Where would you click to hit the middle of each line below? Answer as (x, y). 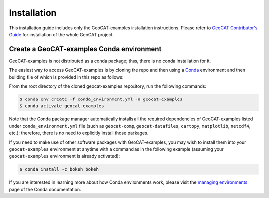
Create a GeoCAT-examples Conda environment (85, 49)
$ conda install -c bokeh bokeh (59, 169)
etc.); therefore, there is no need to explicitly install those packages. (79, 133)
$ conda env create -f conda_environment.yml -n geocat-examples (101, 99)
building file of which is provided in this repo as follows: (66, 77)
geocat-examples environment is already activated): (65, 156)
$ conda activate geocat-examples (62, 106)
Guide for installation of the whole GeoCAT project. (62, 34)
